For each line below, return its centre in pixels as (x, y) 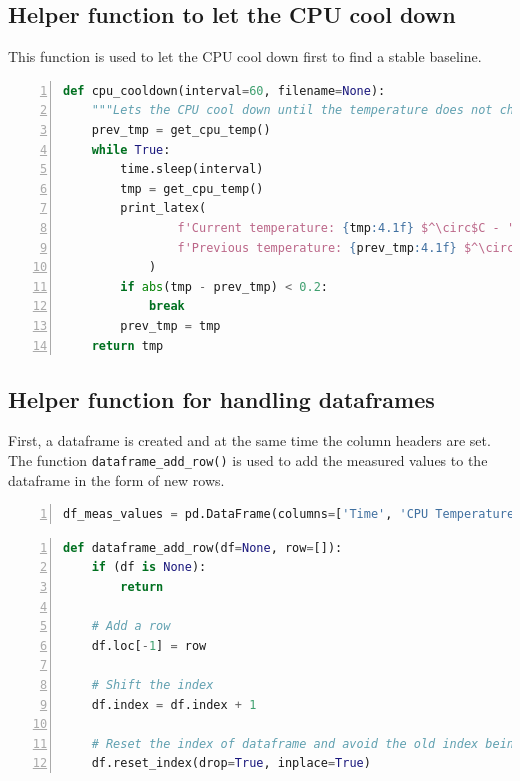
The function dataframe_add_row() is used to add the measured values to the (248, 459)
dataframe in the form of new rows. (116, 479)
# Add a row (131, 626)
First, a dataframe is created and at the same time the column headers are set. (249, 440)
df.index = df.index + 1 (174, 704)
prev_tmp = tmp (170, 325)
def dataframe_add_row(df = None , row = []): (203, 547)
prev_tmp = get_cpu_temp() (181, 129)
